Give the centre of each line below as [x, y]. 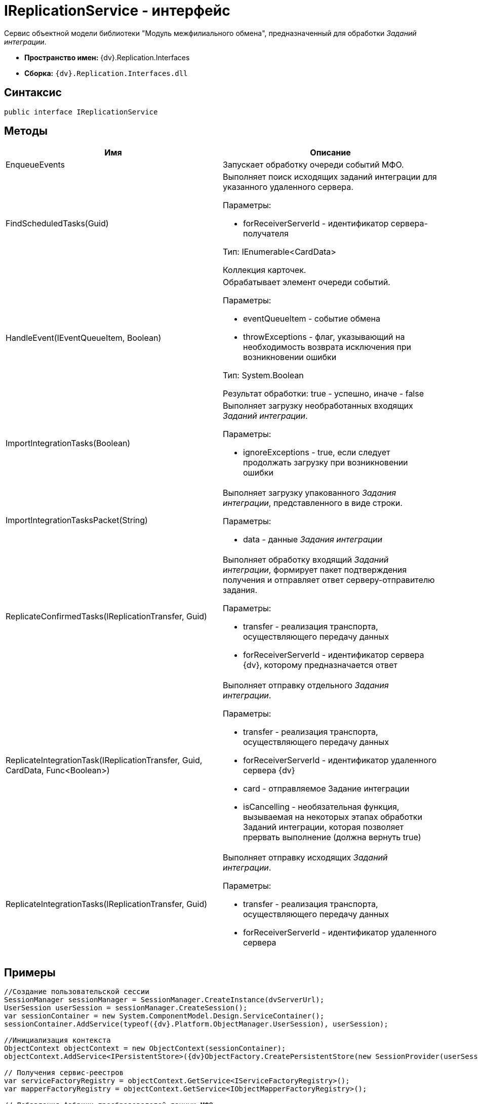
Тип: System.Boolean [263, 376]
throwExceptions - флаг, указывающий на [324, 337]
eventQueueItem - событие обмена [312, 319]
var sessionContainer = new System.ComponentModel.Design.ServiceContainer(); [164, 1016]
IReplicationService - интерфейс [117, 11]
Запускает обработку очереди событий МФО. [313, 165]
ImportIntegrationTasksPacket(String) [77, 520]
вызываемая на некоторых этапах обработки [333, 817]
